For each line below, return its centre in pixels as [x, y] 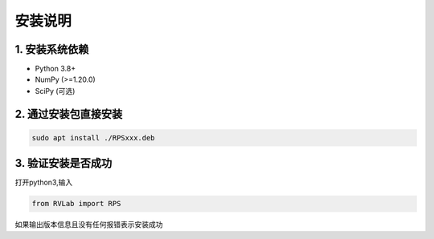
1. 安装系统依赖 [52, 49]
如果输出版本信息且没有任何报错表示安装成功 [89, 225]
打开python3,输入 [44, 182]
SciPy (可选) [55, 91]
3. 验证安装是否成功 [63, 163]
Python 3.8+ [55, 69]
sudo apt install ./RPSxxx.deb [94, 138]
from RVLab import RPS [76, 204]
